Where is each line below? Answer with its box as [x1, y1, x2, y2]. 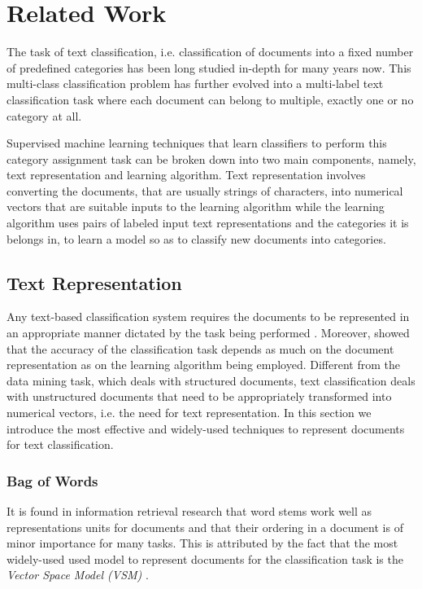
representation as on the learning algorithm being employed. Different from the [7, 356, 400, 373]
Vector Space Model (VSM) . [7, 566, 149, 583]
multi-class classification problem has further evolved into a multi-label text [7, 75, 384, 92]
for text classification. [7, 436, 114, 453]
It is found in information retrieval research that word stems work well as [7, 503, 372, 520]
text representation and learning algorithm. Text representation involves [7, 166, 366, 183]
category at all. [7, 107, 82, 124]
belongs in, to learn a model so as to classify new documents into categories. [7, 230, 386, 247]
